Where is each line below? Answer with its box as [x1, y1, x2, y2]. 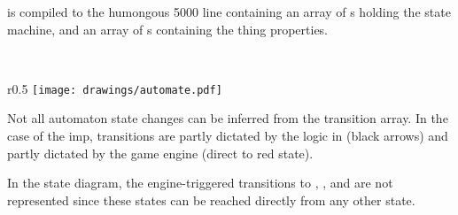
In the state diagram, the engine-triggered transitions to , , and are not [7, 173, 393, 192]
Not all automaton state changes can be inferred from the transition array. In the [7, 109, 448, 127]
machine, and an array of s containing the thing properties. [7, 19, 329, 38]
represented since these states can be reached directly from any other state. [7, 190, 415, 209]
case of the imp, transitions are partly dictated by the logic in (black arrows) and [7, 127, 448, 145]
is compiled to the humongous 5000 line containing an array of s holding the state [7, 3, 451, 20]
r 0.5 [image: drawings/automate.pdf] [7, 79, 222, 97]
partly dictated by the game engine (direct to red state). [7, 143, 314, 162]
